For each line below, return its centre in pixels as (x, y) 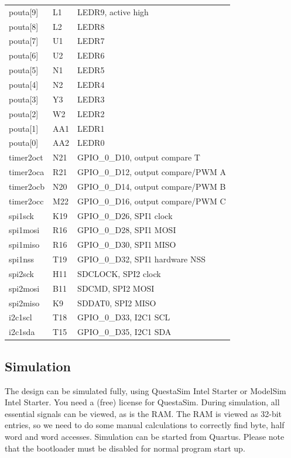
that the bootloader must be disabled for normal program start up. (125, 448)
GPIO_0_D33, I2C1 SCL (124, 317)
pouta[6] (24, 55)
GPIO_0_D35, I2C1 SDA (124, 332)
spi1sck (21, 215)
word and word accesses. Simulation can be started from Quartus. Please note (145, 436)
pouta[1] (24, 128)
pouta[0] (24, 143)
